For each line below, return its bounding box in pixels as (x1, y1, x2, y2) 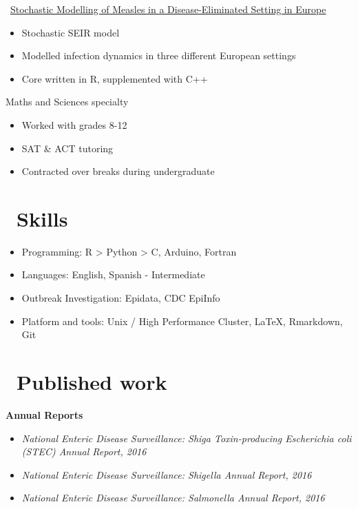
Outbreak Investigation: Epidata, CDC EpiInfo (21, 291, 220, 305)
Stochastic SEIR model (21, 25, 120, 39)
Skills (17, 204, 68, 232)
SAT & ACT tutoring (21, 141, 114, 155)
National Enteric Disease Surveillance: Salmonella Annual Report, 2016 (21, 490, 325, 505)
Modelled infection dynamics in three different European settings (21, 48, 296, 63)
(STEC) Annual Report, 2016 (21, 444, 147, 459)
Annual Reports (6, 407, 83, 422)
